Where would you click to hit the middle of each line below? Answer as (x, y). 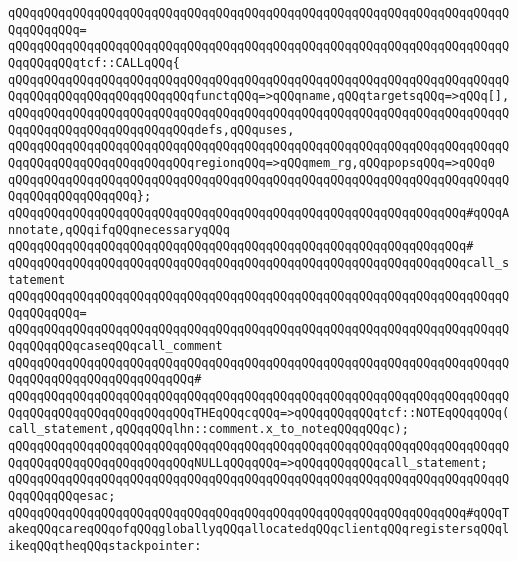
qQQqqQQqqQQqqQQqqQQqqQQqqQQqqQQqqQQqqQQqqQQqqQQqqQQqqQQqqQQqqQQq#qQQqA (259, 212)
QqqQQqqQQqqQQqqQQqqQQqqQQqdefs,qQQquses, (151, 129)
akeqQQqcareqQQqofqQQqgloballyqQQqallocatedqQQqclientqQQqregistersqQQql (259, 529)
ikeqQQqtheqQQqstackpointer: (105, 546)
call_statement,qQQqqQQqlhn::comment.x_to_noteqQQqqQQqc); (208, 429)
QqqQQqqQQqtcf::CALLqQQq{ (94, 62)
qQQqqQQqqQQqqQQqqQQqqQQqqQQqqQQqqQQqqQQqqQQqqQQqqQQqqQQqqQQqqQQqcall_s (259, 262)
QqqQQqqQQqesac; (62, 496)
